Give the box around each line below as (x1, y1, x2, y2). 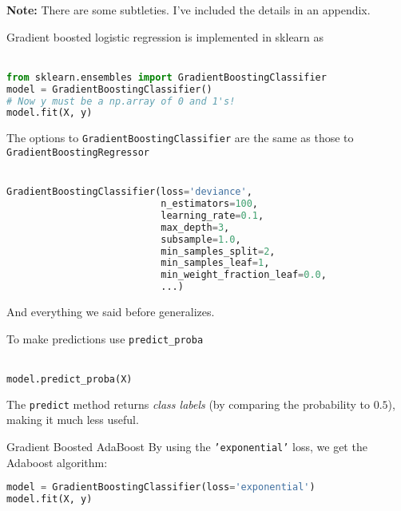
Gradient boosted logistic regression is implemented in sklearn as (6, 28, 324, 45)
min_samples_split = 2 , (161, 245, 276, 257)
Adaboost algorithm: (6, 454, 108, 470)
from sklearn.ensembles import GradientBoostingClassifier (6, 71, 327, 83)
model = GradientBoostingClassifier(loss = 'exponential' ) (6, 481, 316, 493)
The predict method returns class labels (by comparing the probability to (6, 395, 370, 412)
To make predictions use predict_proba (6, 330, 204, 347)
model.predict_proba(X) (6, 373, 133, 385)
